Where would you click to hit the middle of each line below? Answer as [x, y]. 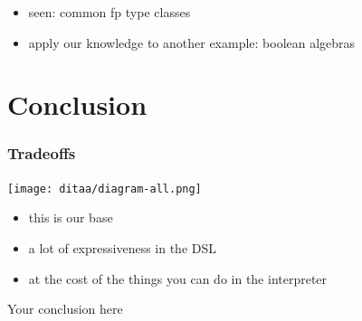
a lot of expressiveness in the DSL [123, 248]
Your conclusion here [65, 309]
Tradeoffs [42, 153]
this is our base [71, 217]
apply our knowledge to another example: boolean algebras [192, 42]
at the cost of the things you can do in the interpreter [178, 278]
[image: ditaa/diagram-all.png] [105, 189]
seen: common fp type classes [110, 12]
